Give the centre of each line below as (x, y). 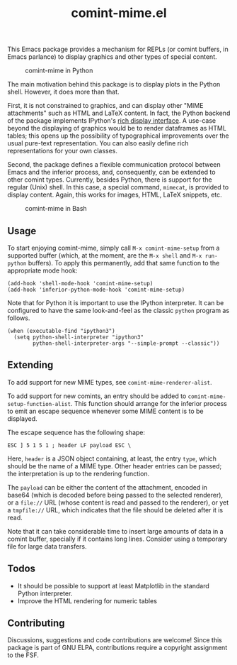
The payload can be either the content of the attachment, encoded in (107, 487)
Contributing (36, 623)
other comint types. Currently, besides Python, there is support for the (110, 180)
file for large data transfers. (47, 546)
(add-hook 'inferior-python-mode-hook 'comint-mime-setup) (96, 290)
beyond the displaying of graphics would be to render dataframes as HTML (117, 128)
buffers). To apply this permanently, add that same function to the (124, 263)
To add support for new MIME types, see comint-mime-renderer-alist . (110, 382)
